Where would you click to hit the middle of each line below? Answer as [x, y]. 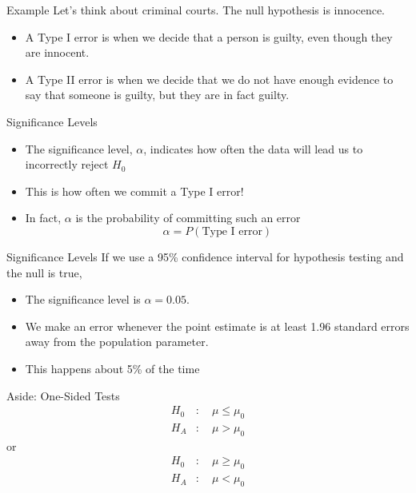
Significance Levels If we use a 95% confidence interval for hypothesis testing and [205, 256]
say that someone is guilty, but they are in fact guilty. [157, 95]
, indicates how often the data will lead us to [253, 148]
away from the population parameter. [117, 342]
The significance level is [83, 299]
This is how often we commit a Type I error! [134, 191]
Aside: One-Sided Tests [63, 395]
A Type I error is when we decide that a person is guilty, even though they [209, 36]
